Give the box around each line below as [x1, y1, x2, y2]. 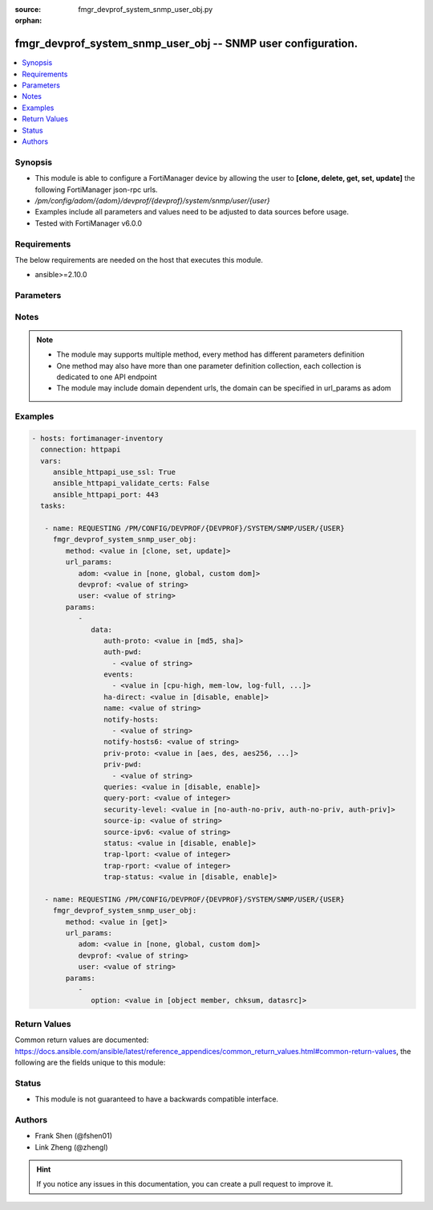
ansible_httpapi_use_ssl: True [52, 468, 176, 477]
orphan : [14, 16, 42, 26]
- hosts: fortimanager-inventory [31, 434, 164, 443]
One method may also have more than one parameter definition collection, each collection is [56, 361, 362, 370]
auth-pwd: [103, 648, 142, 656]
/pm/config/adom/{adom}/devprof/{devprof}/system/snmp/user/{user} [34, 195, 270, 205]
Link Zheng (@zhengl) [34, 1142, 108, 1152]
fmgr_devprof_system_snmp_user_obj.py [78, 5, 213, 14]
